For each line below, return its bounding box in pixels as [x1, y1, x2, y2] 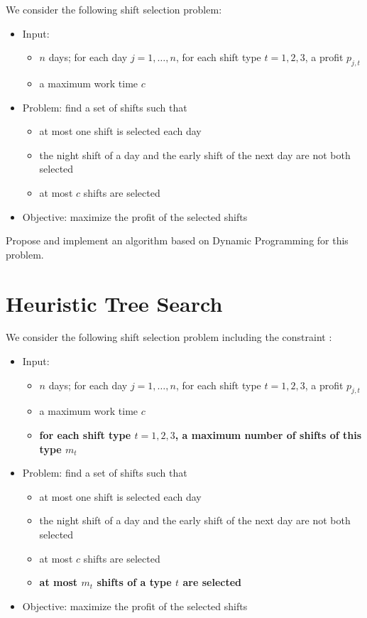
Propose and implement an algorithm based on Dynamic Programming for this [6, 233, 349, 248]
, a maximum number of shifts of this [175, 428, 362, 443]
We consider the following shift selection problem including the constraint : [6, 330, 332, 345]
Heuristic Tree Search [6, 288, 223, 318]
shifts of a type [97, 575, 172, 590]
